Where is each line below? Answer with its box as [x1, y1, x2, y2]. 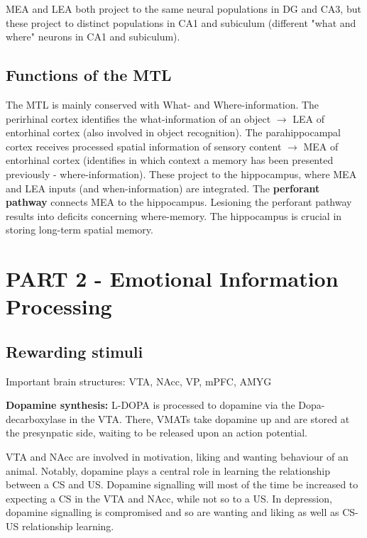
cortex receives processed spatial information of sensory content [6, 138, 282, 153]
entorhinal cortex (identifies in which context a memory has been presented [6, 153, 334, 168]
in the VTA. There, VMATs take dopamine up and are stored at [69, 411, 350, 426]
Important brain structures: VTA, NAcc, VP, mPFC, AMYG [6, 373, 272, 388]
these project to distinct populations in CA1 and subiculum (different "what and [6, 15, 356, 30]
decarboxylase [6, 411, 66, 426]
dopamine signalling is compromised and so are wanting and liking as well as [6, 505, 339, 520]
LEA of [292, 111, 325, 126]
